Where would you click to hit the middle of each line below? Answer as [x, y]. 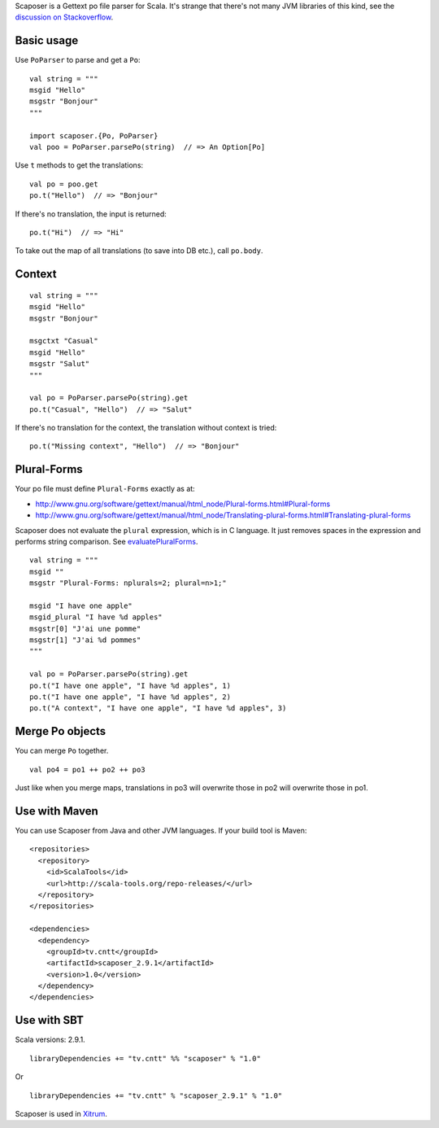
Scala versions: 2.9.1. [50, 1040]
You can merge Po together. [62, 751]
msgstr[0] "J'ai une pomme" [85, 628]
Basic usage [47, 41]
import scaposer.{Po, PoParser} [94, 136]
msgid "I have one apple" [81, 606]
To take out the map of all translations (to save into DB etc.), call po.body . [139, 251]
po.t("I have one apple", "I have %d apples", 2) [130, 697]
